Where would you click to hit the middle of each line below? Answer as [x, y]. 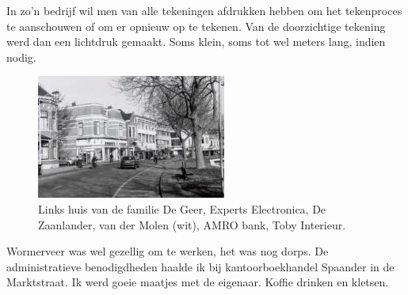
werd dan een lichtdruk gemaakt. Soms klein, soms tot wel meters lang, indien [196, 42]
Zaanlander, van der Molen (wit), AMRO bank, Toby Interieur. [192, 224]
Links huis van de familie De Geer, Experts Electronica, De [182, 208]
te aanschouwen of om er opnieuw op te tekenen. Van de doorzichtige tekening [196, 26]
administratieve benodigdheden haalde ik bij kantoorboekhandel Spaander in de [200, 266]
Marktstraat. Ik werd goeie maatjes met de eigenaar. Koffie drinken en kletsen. [198, 282]
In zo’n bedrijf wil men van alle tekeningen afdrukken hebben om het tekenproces [204, 10]
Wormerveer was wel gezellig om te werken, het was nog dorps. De [168, 251]
